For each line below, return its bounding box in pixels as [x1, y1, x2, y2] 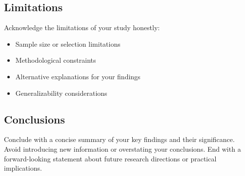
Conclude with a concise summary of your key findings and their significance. [4, 134, 235, 144]
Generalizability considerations [15, 88, 107, 98]
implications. [4, 163, 42, 173]
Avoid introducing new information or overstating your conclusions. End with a [4, 143, 241, 154]
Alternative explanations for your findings [15, 71, 141, 81]
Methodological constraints [15, 55, 96, 65]
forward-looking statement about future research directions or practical [4, 153, 217, 163]
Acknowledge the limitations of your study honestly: [4, 22, 160, 33]
